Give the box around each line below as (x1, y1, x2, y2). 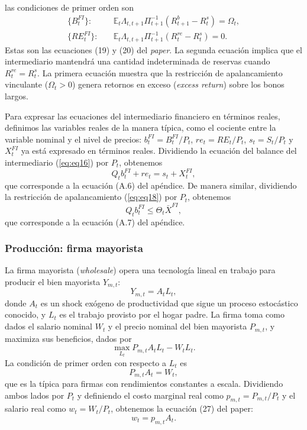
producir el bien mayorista (5, 275, 101, 287)
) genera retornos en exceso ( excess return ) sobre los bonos (72, 78, 285, 90)
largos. (5, 89, 28, 102)
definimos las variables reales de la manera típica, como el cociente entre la (5, 121, 276, 134)
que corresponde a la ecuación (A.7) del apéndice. (5, 215, 185, 228)
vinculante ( (5, 78, 49, 90)
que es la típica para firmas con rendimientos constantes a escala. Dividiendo (5, 377, 283, 389)
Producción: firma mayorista (5, 241, 143, 256)
